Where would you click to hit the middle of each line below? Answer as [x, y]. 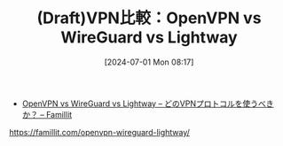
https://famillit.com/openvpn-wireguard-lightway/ [100, 132]
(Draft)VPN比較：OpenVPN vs [149, 18]
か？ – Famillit [47, 114]
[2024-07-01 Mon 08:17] [149, 62]
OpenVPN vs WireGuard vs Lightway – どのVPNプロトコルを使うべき [148, 104]
